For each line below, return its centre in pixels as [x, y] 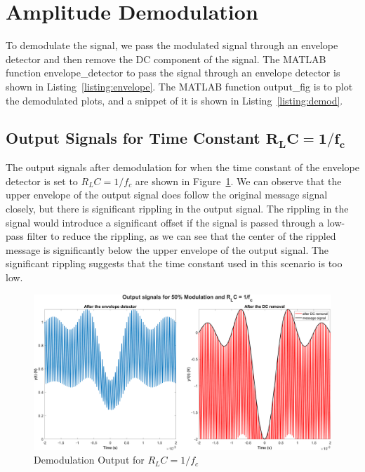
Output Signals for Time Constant [133, 138]
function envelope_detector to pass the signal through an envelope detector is [173, 73]
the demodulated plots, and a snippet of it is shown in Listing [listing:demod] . [174, 100]
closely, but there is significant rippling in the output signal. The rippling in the [177, 209]
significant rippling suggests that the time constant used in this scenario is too [174, 263]
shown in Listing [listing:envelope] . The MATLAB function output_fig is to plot [179, 86]
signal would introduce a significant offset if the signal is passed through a [165, 222]
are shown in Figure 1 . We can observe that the [238, 181]
